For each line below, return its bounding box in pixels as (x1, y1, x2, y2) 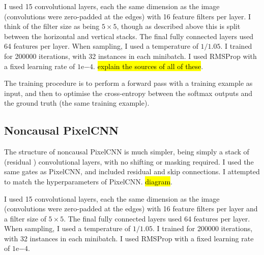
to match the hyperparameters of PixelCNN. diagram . (4, 176, 173, 186)
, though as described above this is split (116, 21, 241, 31)
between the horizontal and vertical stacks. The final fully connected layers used (4, 30, 254, 41)
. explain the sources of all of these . (93, 60, 203, 71)
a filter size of (4, 213, 46, 224)
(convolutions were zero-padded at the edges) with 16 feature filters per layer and (4, 203, 258, 214)
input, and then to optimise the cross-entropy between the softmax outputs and (4, 87, 253, 98)
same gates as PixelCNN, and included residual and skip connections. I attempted (4, 166, 260, 177)
